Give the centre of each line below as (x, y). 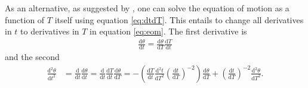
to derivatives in (50, 31)
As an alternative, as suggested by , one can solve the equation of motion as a (147, 8)
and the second (32, 57)
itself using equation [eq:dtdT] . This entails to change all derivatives (179, 19)
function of (25, 19)
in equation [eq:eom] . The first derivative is (168, 31)
